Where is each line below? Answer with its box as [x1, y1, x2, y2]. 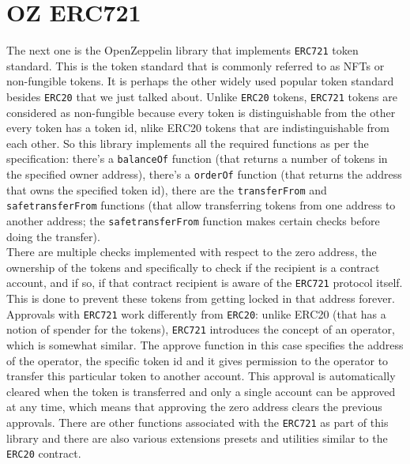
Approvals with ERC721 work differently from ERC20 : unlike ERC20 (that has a [6, 305, 386, 322]
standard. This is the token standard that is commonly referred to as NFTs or [6, 57, 385, 74]
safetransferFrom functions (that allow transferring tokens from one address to [6, 197, 396, 213]
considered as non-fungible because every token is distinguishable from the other [6, 104, 396, 120]
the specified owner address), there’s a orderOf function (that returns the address [6, 166, 402, 183]
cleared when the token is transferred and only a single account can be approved [6, 383, 396, 399]
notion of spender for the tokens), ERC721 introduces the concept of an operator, [6, 321, 395, 338]
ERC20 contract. [6, 445, 81, 462]
